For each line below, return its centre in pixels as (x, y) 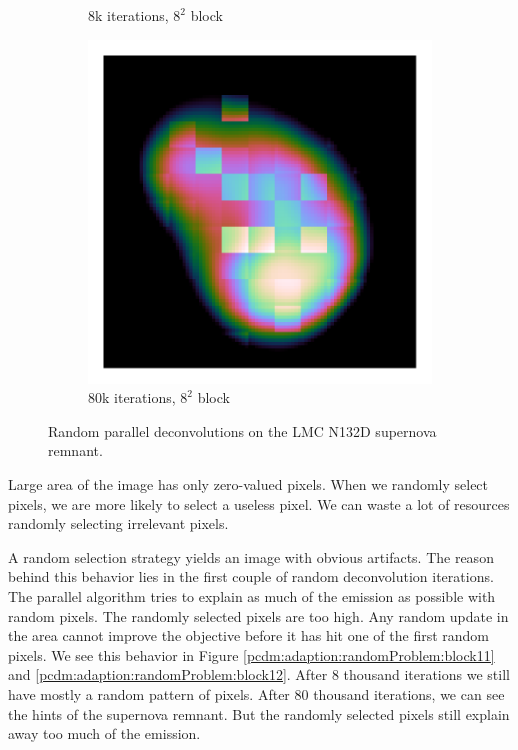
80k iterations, (132, 397)
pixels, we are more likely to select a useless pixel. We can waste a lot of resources (259, 503)
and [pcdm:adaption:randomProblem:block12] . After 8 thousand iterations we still (259, 674)
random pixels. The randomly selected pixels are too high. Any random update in (258, 615)
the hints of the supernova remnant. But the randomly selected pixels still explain (259, 713)
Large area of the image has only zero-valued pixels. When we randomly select (248, 483)
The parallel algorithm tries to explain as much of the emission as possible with (252, 595)
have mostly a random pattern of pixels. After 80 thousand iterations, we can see (256, 693)
